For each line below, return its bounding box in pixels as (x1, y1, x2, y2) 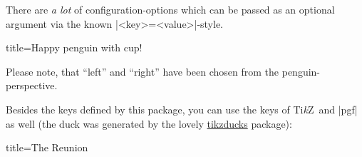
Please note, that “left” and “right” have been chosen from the (6, 64, 279, 78)
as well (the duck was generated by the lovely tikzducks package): (6, 116, 292, 131)
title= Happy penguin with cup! (6, 40, 143, 55)
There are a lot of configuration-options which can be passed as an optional (6, 2, 335, 16)
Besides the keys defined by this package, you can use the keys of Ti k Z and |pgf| (6, 101, 358, 116)
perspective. (6, 78, 58, 93)
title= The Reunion (6, 140, 88, 155)
